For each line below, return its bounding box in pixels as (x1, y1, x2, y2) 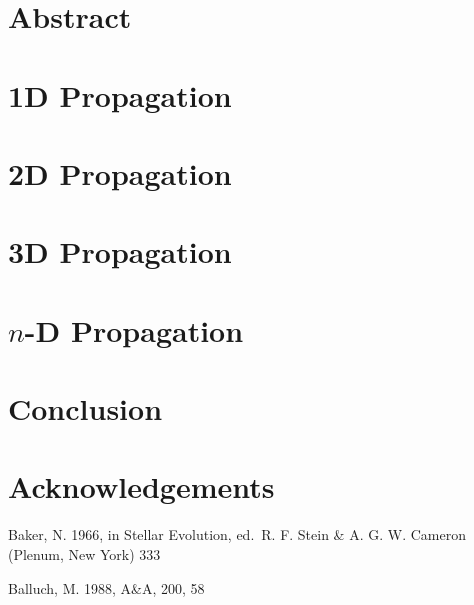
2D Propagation (8, 152, 232, 193)
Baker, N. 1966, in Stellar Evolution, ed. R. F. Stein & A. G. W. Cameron (8, 524, 466, 545)
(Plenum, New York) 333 (8, 543, 161, 564)
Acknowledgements (8, 466, 275, 507)
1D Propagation (8, 74, 232, 115)
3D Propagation (8, 231, 232, 272)
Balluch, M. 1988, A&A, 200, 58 (8, 577, 205, 598)
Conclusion (8, 388, 163, 429)
